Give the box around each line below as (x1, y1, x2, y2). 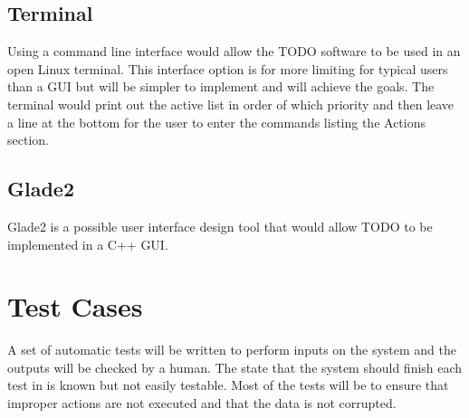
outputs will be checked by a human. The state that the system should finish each (7, 357, 463, 376)
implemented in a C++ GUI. (7, 234, 168, 253)
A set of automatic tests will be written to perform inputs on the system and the (7, 340, 456, 359)
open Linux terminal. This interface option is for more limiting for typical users (7, 59, 448, 78)
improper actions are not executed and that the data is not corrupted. (7, 394, 397, 413)
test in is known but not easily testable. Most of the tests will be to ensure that (7, 375, 449, 394)
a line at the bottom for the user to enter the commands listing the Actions (7, 112, 426, 131)
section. (7, 130, 49, 149)
